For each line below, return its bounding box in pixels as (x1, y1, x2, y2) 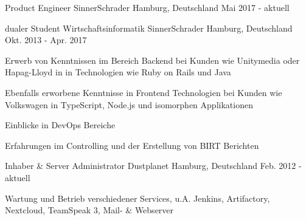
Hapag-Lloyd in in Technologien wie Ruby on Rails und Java (5, 66, 231, 78)
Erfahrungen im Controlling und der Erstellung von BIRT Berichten (5, 139, 259, 151)
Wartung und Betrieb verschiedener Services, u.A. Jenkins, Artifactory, (5, 191, 270, 204)
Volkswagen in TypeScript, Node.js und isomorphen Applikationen (5, 98, 253, 111)
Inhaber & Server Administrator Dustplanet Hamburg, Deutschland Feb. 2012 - (5, 159, 302, 172)
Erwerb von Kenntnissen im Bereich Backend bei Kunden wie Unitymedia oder (5, 53, 300, 66)
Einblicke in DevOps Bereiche (5, 119, 116, 131)
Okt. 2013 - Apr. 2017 (5, 33, 87, 46)
